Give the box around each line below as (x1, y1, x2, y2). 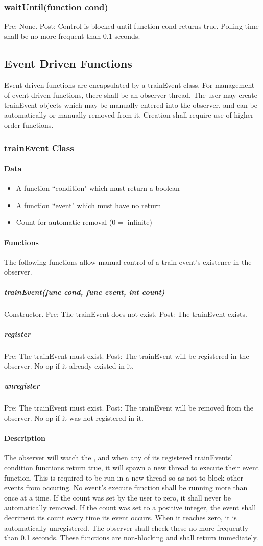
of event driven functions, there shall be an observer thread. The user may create (4, 89, 258, 100)
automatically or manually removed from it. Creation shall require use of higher (4, 109, 254, 120)
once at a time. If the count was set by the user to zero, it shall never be (4, 492, 231, 503)
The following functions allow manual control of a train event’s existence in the (4, 256, 252, 267)
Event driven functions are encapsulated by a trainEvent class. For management (4, 79, 255, 90)
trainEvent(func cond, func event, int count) (4, 286, 165, 297)
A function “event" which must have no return (16, 199, 161, 210)
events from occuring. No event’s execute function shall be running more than (4, 482, 248, 493)
